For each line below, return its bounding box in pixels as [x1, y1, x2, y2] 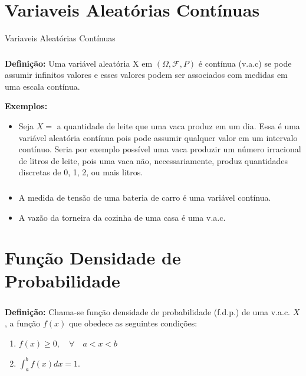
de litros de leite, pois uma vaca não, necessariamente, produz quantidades [18, 154, 288, 166]
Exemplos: [5, 100, 48, 112]
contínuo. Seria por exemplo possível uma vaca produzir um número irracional [18, 143, 301, 155]
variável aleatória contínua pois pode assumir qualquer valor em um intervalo [18, 131, 298, 143]
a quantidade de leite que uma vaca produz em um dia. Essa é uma [57, 120, 300, 132]
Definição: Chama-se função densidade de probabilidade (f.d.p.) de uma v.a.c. [5, 305, 290, 318]
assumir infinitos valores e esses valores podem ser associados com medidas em [5, 68, 288, 81]
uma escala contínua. [5, 80, 80, 92]
